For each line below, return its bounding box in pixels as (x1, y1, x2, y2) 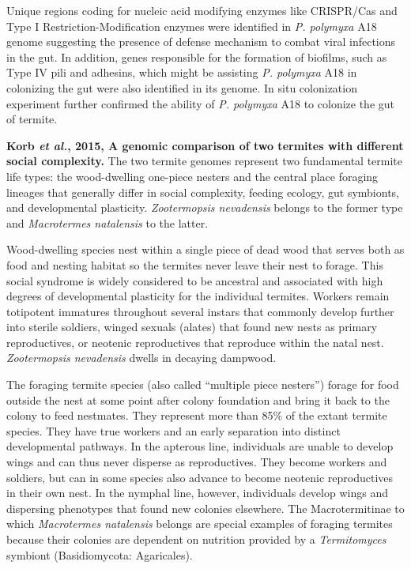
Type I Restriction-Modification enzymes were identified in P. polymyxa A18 (6, 17, 377, 34)
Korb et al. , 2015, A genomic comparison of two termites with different (6, 137, 404, 153)
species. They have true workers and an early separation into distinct (6, 422, 341, 439)
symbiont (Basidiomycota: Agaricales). (6, 546, 193, 563)
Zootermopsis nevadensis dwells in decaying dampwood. (6, 349, 277, 366)
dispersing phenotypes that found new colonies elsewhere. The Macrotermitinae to (6, 499, 405, 516)
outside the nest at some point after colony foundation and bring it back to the (6, 391, 390, 408)
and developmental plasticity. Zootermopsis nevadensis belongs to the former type (6, 199, 403, 216)
